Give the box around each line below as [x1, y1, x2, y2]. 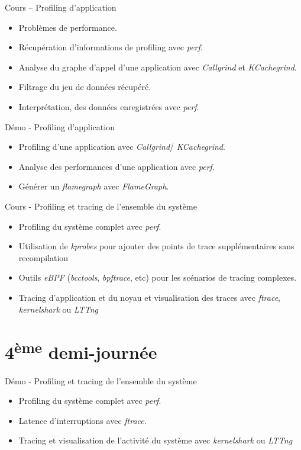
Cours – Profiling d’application [5, 1, 116, 13]
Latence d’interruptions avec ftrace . [18, 414, 147, 426]
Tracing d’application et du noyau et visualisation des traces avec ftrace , [18, 291, 280, 303]
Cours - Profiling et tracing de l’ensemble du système [5, 200, 197, 212]
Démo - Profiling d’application [5, 120, 115, 133]
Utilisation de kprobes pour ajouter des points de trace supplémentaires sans [18, 240, 294, 252]
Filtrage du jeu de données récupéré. [18, 81, 151, 93]
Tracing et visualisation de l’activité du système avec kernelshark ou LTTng [18, 434, 293, 446]
